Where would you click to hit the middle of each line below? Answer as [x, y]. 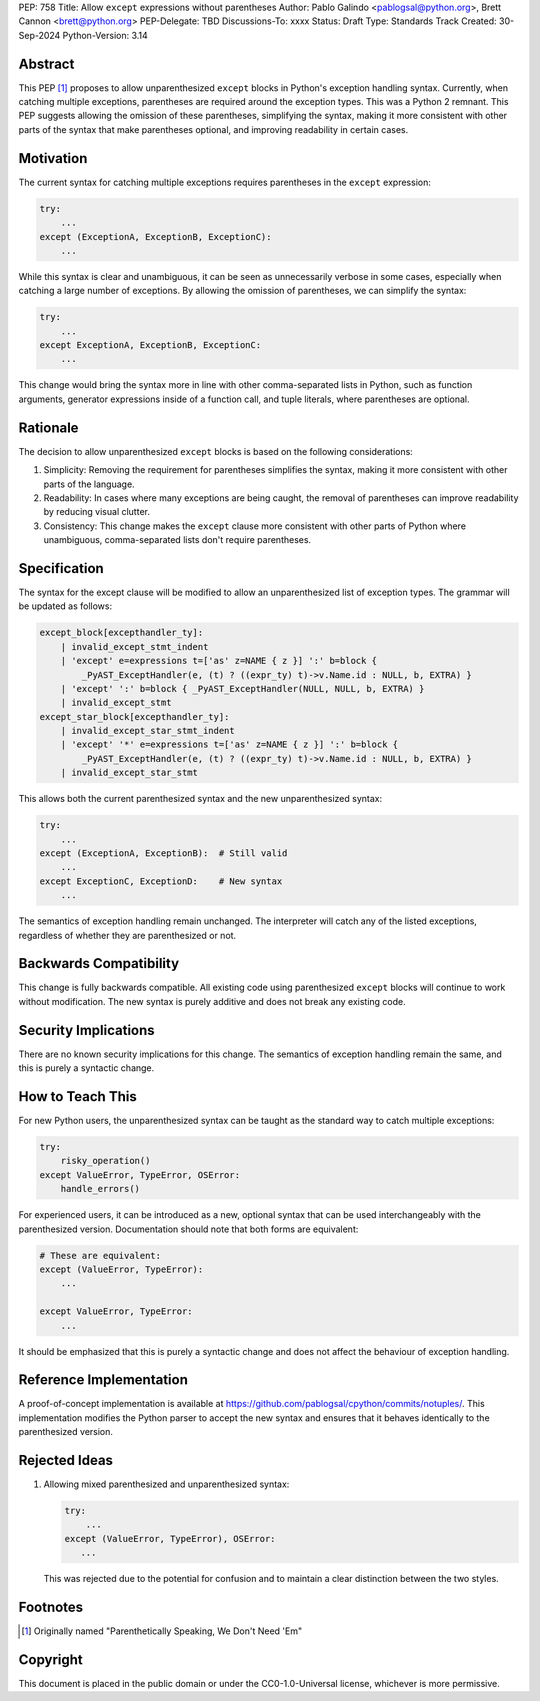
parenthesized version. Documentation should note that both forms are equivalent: [188, 1229]
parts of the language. [89, 484]
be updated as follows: [65, 606]
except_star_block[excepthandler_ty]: [134, 716]
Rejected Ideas [66, 1460]
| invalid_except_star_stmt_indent [147, 731]
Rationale [48, 427]
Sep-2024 [39, 35]
